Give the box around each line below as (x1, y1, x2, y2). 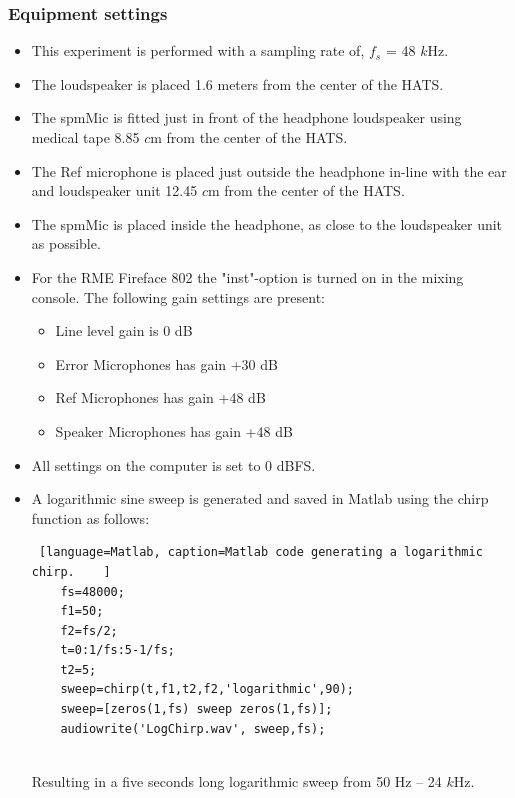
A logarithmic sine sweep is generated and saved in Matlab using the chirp (31, 488, 489, 509)
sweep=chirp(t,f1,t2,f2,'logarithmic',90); (60, 682, 354, 697)
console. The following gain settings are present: (31, 286, 325, 307)
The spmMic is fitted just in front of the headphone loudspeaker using (31, 107, 462, 128)
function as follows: (31, 507, 150, 528)
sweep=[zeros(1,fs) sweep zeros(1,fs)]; (60, 702, 333, 717)
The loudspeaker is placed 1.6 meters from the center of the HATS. (31, 73, 444, 94)
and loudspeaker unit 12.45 (31, 180, 198, 201)
